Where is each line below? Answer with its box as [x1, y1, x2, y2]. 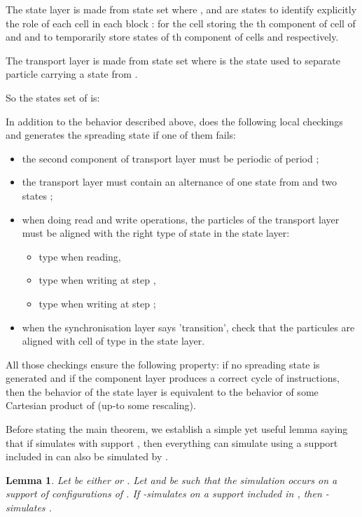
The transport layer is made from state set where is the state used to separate [6, 53, 340, 67]
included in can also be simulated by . [6, 449, 168, 464]
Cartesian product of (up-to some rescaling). [6, 398, 196, 413]
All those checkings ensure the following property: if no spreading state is [6, 357, 320, 371]
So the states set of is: [6, 90, 100, 104]
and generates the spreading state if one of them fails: [6, 127, 236, 142]
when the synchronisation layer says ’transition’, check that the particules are [22, 319, 355, 334]
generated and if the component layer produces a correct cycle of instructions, [6, 371, 340, 385]
